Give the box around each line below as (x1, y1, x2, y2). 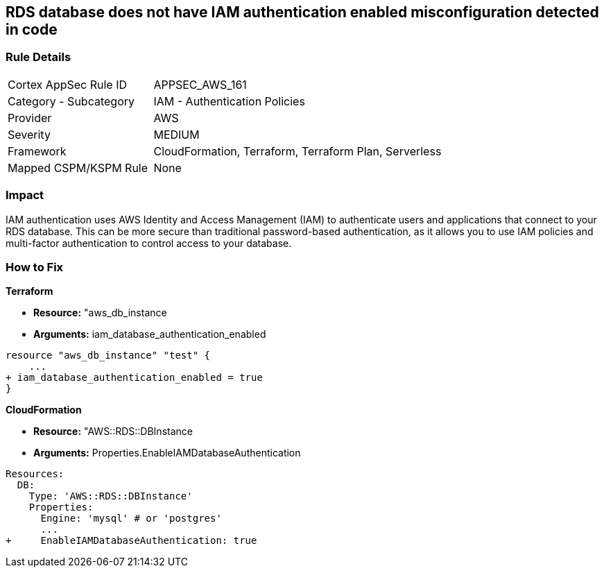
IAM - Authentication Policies (153, 94, 305, 108)
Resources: (6, 468, 64, 480)
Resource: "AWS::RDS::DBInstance (33, 425, 193, 438)
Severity (8, 127, 51, 142)
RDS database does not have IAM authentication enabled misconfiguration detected (6, 3, 599, 21)
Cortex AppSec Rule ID (8, 77, 128, 92)
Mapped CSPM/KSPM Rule (8, 160, 148, 175)
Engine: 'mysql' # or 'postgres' (40, 513, 222, 524)
